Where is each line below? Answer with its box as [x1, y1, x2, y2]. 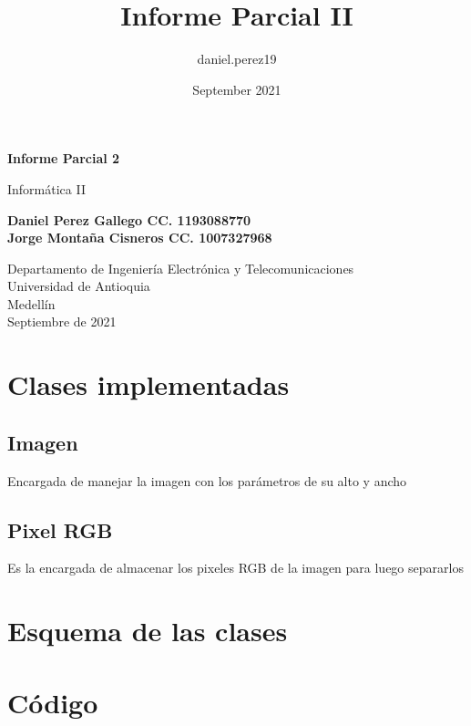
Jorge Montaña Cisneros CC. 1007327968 [7, 228, 272, 247]
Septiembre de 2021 [7, 312, 117, 331]
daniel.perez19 [197, 49, 277, 68]
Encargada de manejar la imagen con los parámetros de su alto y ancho [7, 471, 407, 490]
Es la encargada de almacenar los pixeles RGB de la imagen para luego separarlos [7, 558, 464, 577]
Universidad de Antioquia [7, 276, 150, 296]
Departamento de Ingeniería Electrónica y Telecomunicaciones [7, 258, 354, 277]
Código [7, 683, 98, 721]
